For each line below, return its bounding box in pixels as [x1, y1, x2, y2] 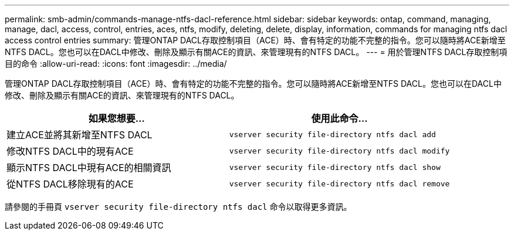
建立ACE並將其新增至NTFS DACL [6, 129, 153, 141]
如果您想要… [88, 113, 145, 124]
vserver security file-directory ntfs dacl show [229, 162, 441, 172]
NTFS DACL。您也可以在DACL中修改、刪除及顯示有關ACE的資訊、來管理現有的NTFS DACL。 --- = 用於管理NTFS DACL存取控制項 [5, 47, 508, 57]
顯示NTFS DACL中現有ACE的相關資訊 [6, 162, 171, 173]
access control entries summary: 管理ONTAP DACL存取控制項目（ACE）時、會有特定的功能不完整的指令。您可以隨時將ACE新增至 [5, 35, 506, 45]
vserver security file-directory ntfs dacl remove [229, 179, 450, 188]
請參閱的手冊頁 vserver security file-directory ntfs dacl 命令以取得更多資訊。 [5, 202, 352, 212]
